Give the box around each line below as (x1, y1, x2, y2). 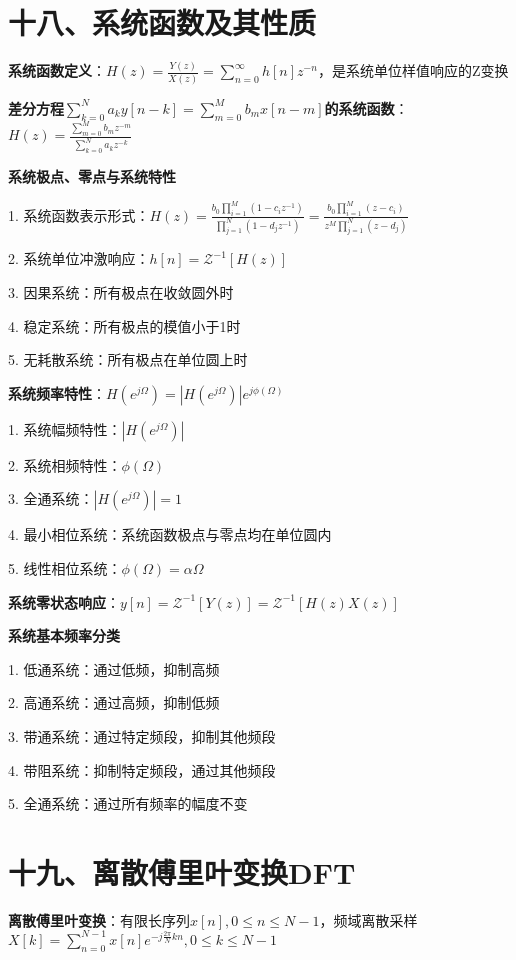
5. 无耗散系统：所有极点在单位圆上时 (8, 349, 248, 370)
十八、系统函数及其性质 (8, 2, 317, 43)
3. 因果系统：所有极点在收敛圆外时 (8, 282, 234, 303)
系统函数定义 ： (8, 60, 106, 81)
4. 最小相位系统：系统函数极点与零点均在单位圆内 (8, 524, 332, 545)
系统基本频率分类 (8, 625, 120, 646)
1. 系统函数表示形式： (8, 204, 150, 225)
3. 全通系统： (8, 488, 94, 509)
